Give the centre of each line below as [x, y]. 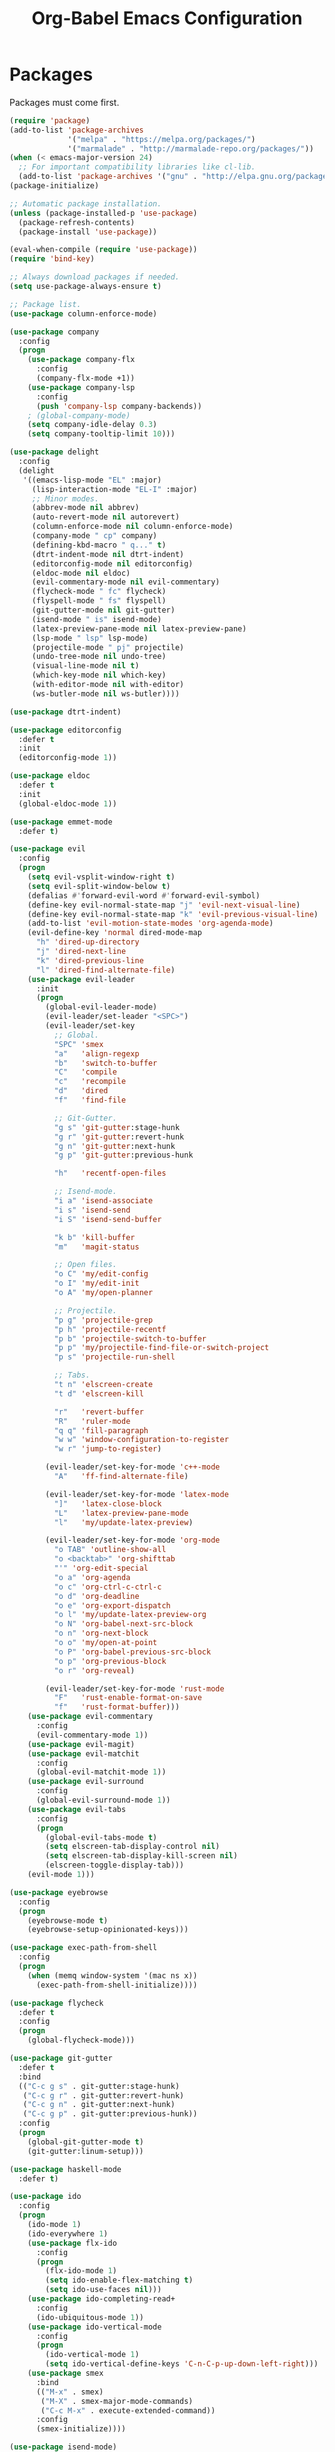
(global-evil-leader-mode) [101, 1007]
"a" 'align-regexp [96, 1053]
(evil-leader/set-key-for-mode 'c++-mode [133, 1467]
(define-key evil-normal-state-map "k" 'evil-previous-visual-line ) [173, 914]
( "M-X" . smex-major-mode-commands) [117, 2401]
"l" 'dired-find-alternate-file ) [105, 970]
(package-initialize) [54, 186]
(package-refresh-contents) [77, 222]
